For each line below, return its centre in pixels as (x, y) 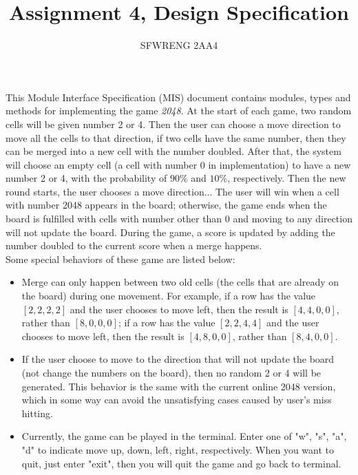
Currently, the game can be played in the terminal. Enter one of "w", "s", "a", (184, 436)
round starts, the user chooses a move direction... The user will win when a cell (172, 191)
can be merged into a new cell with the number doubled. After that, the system (173, 151)
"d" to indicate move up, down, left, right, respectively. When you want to (178, 449)
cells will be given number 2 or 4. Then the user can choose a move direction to (173, 124)
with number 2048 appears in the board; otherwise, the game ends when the (166, 205)
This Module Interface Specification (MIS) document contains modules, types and (178, 97)
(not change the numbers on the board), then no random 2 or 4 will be (171, 372)
